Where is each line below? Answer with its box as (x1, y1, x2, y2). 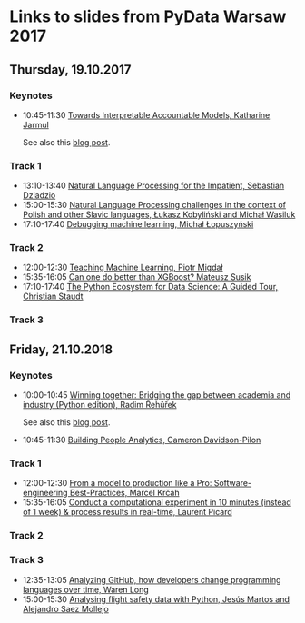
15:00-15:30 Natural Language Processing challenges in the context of (22, 200, 287, 211)
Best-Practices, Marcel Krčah (69, 488, 180, 499)
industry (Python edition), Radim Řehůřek (22, 400, 177, 410)
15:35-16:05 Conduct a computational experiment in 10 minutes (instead (22, 497, 292, 508)
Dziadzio (22, 190, 56, 201)
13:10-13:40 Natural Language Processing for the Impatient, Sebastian (22, 180, 285, 192)
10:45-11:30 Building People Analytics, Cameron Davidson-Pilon (22, 434, 261, 446)
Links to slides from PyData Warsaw (9, 6, 287, 27)
